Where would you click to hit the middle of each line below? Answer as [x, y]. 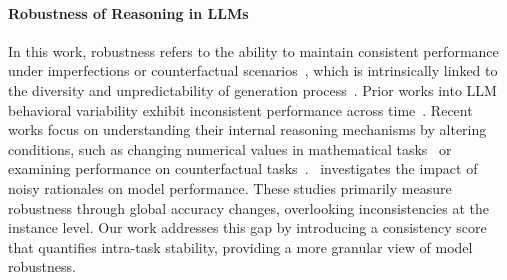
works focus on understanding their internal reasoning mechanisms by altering [247, 129]
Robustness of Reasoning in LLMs [128, 12]
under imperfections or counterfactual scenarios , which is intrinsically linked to [253, 70]
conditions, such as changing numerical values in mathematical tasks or [230, 148]
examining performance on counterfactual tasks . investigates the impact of [243, 168]
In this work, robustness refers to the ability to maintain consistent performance [253, 50]
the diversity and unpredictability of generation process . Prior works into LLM [252, 89]
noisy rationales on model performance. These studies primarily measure [230, 187]
